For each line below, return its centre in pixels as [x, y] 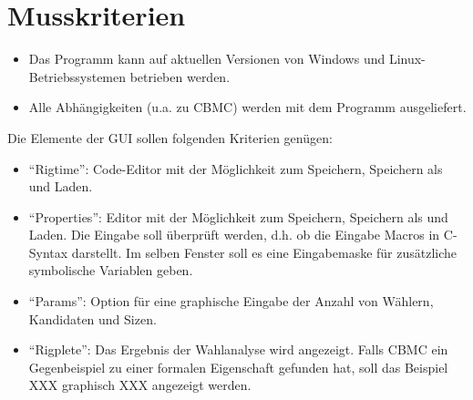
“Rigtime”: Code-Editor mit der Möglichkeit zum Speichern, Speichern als [236, 168]
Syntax [48, 252]
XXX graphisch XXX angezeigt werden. [140, 385]
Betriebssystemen [77, 76]
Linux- [407, 59]
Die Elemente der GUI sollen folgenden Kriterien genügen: [170, 137]
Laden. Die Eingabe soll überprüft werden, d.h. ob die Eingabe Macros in [234, 235]
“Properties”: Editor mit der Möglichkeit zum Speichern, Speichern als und [238, 216]
